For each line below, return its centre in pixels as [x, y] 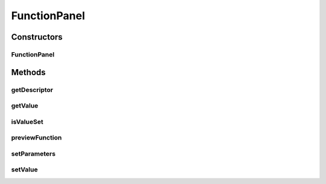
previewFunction [37, 138]
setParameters [33, 153]
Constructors [37, 37]
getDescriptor [32, 90]
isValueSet [27, 121]
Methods [28, 72]
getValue [25, 106]
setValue [24, 170]
